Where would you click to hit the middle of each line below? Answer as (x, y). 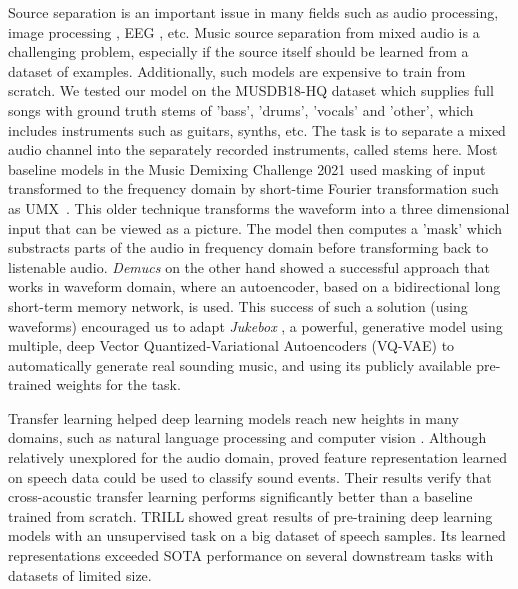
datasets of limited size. (80, 574)
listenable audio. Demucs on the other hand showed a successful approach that (249, 266)
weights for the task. (118, 384)
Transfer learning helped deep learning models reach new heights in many (233, 417)
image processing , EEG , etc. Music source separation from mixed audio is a (244, 31)
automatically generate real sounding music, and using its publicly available (240, 364)
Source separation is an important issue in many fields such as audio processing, (253, 12)
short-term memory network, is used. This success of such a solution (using (238, 305)
